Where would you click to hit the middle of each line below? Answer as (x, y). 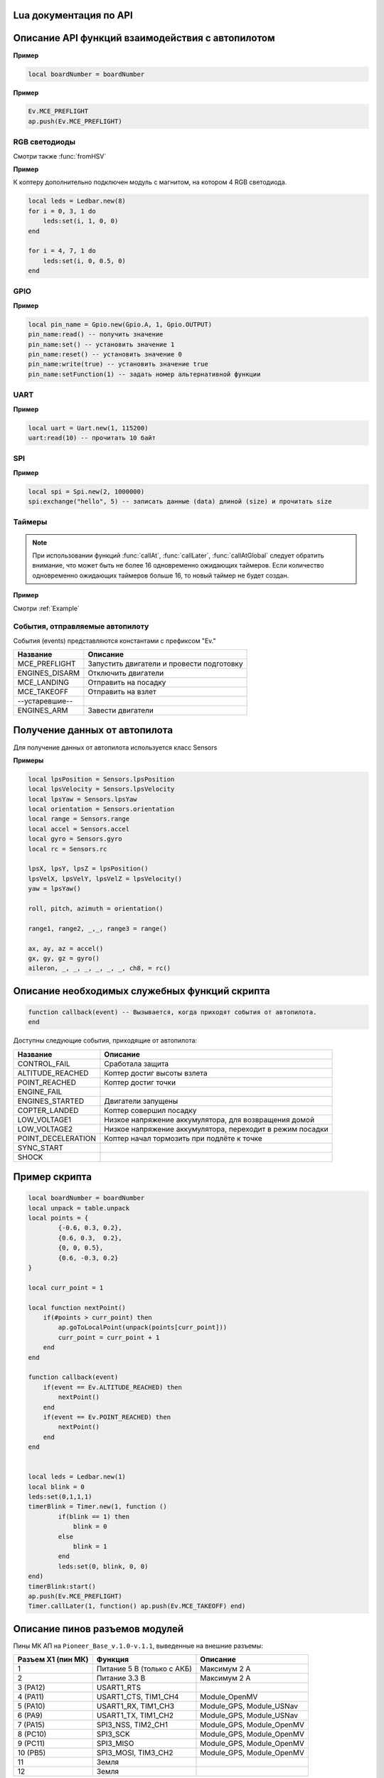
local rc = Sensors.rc (68, 849)
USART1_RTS (119, 1688)
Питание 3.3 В (121, 1678)
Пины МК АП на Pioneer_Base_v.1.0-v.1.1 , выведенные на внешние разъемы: (138, 1646)
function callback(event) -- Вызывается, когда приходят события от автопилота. (172, 1012)
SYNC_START (41, 1147)
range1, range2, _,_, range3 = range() (97, 928)
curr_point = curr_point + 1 (109, 1337)
